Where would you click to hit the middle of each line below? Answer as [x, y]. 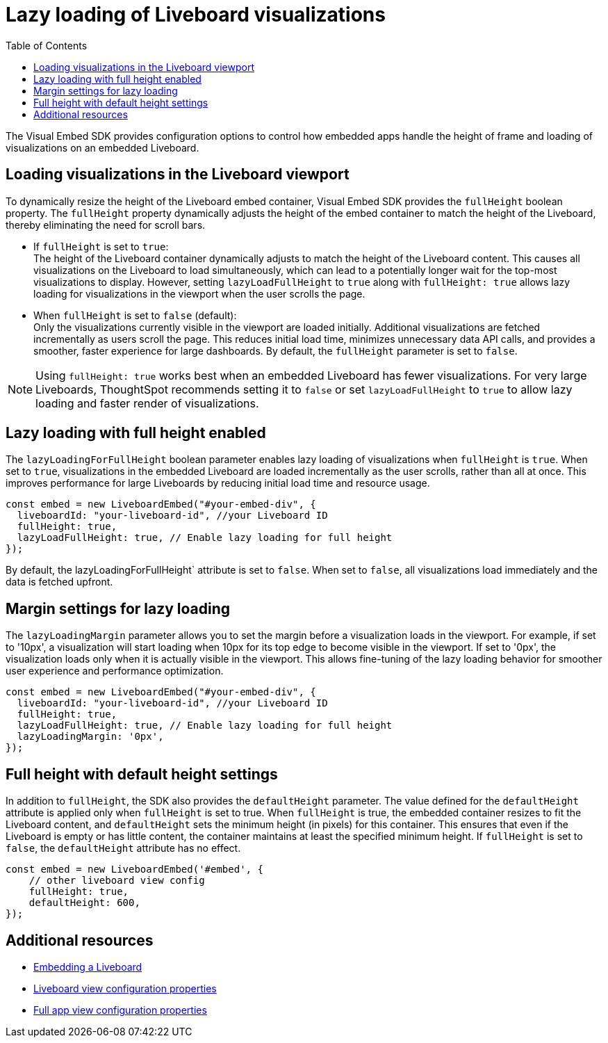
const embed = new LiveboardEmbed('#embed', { [134, 870]
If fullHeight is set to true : [101, 246]
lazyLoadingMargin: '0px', [90, 737]
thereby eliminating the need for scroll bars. [106, 225]
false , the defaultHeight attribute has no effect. [123, 848]
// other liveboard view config [117, 881]
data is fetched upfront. [59, 582]
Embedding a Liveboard [88, 967]
